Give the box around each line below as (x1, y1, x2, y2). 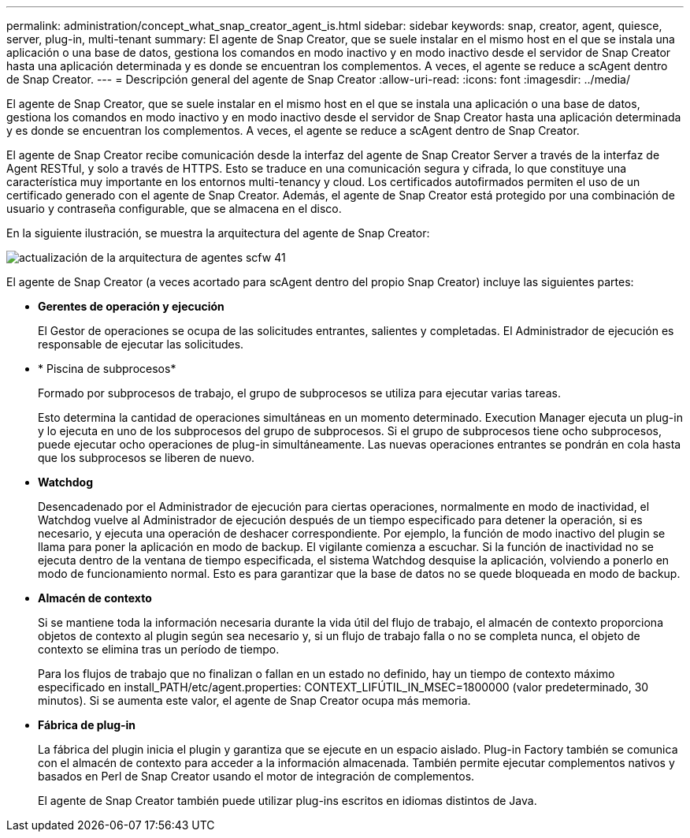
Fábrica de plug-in (38, 718, 136, 732)
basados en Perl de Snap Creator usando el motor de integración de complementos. (38, 769, 475, 783)
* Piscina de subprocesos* (38, 362, 176, 375)
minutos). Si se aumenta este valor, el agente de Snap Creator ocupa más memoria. (38, 694, 471, 707)
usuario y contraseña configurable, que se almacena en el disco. (6, 202, 342, 215)
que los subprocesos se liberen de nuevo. (38, 451, 255, 464)
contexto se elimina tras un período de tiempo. (38, 642, 280, 656)
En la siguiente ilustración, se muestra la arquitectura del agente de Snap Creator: (6, 226, 430, 240)
